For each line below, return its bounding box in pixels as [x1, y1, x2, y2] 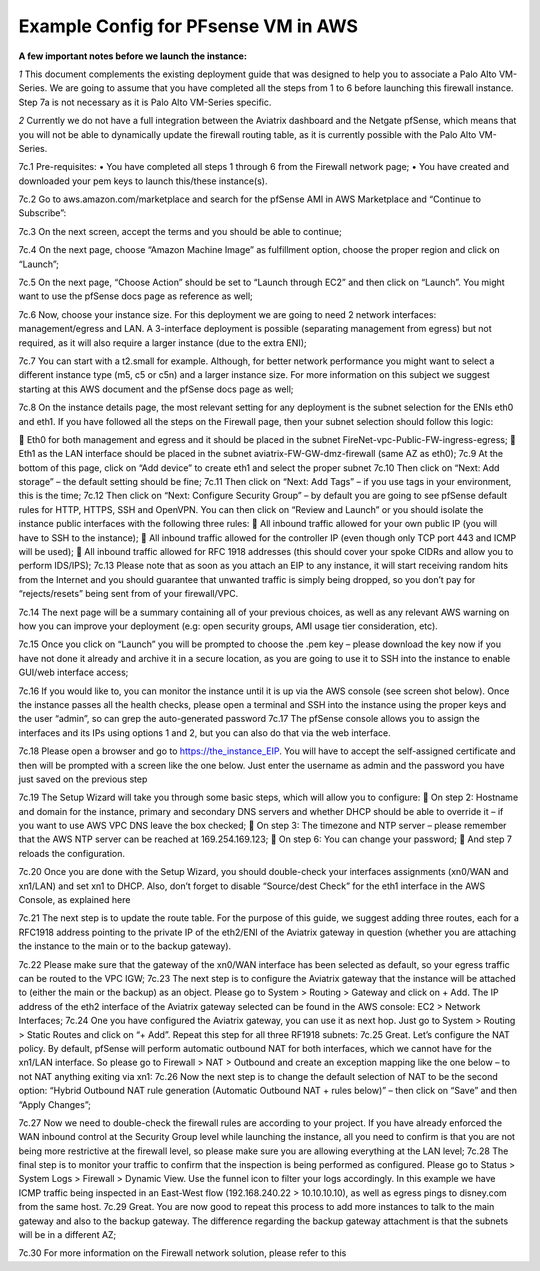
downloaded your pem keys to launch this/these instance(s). [18, 175, 268, 187]
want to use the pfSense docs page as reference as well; [18, 290, 254, 302]
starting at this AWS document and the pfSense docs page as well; [18, 383, 294, 395]
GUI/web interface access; [18, 666, 129, 679]
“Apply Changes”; [18, 1098, 92, 1110]
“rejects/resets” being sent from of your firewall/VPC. [18, 588, 239, 600]
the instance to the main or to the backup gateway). [18, 940, 232, 952]
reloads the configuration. [18, 847, 125, 859]
